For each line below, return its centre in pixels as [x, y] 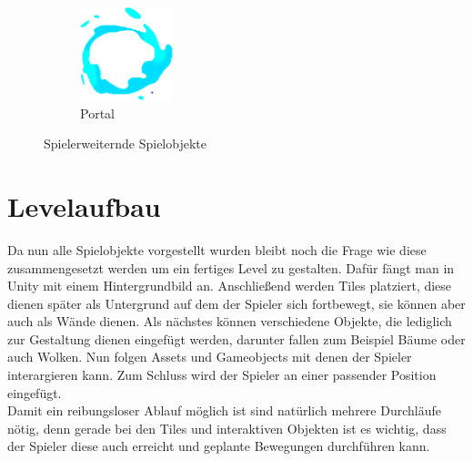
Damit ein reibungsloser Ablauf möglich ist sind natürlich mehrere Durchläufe [224, 410]
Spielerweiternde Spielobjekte [125, 143]
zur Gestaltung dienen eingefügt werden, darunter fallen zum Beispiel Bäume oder [236, 338]
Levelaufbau [84, 205]
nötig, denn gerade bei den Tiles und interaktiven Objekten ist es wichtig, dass [227, 428]
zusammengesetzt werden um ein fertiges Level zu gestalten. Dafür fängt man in [231, 267]
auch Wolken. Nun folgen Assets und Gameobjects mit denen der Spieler [210, 357]
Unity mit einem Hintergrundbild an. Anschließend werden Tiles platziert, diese [230, 286]
